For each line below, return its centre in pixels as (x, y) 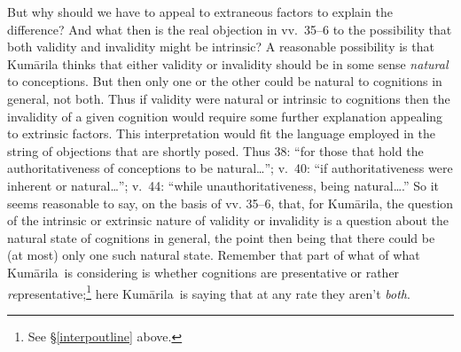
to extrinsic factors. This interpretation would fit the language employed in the (222, 133)
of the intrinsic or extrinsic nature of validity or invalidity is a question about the (228, 220)
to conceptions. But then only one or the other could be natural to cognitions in (225, 81)
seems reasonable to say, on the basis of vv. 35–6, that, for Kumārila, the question (230, 203)
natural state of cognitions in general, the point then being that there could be (221, 237)
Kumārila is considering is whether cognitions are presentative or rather (203, 272)
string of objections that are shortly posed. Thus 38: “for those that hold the (215, 150)
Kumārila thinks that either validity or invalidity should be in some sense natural (228, 63)
